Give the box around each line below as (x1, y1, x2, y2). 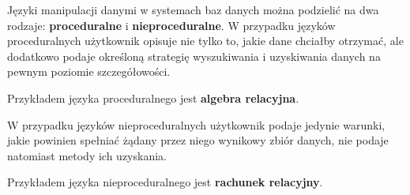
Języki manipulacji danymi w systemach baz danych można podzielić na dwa (7, 2, 379, 17)
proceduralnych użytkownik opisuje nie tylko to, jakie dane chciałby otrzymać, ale (7, 32, 404, 49)
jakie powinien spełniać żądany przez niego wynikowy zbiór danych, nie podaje (7, 132, 389, 148)
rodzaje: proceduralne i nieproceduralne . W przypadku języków (7, 17, 336, 33)
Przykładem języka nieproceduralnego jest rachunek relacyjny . (7, 174, 323, 190)
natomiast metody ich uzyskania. (7, 147, 167, 163)
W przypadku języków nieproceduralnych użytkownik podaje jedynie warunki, (7, 116, 386, 133)
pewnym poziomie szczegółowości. (7, 63, 171, 80)
